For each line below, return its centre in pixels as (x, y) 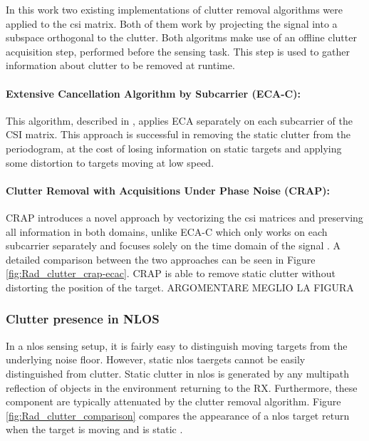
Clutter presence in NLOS (83, 319)
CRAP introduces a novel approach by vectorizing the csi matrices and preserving (184, 217)
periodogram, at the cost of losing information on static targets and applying (174, 148)
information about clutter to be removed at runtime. (120, 65)
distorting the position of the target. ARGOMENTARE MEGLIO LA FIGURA (180, 287)
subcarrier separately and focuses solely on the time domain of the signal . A (173, 245)
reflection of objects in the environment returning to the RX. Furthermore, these (182, 387)
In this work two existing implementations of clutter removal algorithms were (174, 9)
